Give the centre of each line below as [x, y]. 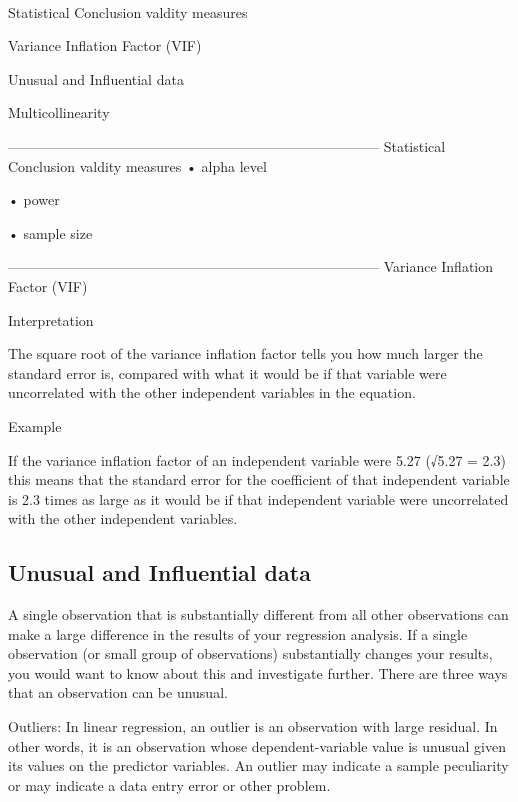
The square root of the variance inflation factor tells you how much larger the [245, 353]
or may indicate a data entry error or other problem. [169, 784]
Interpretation [51, 319]
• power [34, 199]
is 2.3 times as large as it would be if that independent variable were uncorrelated [258, 498]
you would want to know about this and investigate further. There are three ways [258, 672]
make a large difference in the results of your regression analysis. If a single [238, 633]
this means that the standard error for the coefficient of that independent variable [259, 479]
